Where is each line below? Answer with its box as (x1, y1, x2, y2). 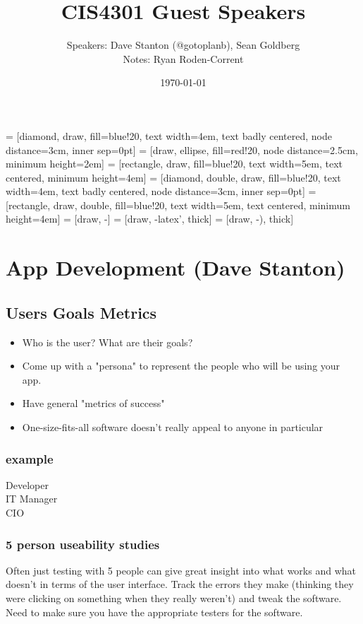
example (6, 449, 54, 467)
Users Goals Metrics (6, 301, 157, 323)
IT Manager (6, 491, 58, 506)
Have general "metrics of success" (22, 396, 165, 411)
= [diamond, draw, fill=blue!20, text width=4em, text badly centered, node (6, 128, 332, 143)
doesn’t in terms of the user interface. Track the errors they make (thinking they (6, 577, 354, 591)
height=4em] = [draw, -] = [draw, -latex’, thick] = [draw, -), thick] (6, 211, 294, 226)
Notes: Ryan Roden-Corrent (123, 51, 244, 66)
